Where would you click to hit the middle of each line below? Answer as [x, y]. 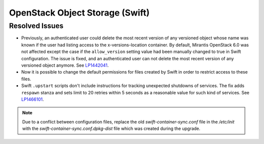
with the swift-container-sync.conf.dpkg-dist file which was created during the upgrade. [111, 128]
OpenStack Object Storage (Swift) [79, 13]
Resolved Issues [36, 26]
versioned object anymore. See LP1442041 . [65, 65]
